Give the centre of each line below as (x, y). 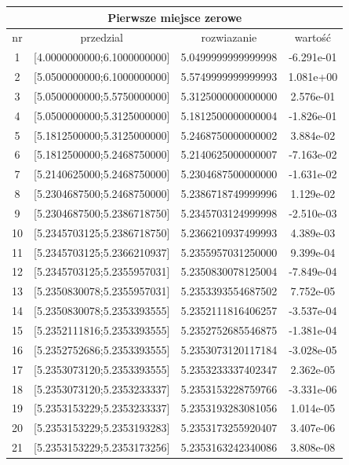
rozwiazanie (229, 37)
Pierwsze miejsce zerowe (175, 17)
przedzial (102, 37)
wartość (313, 37)
